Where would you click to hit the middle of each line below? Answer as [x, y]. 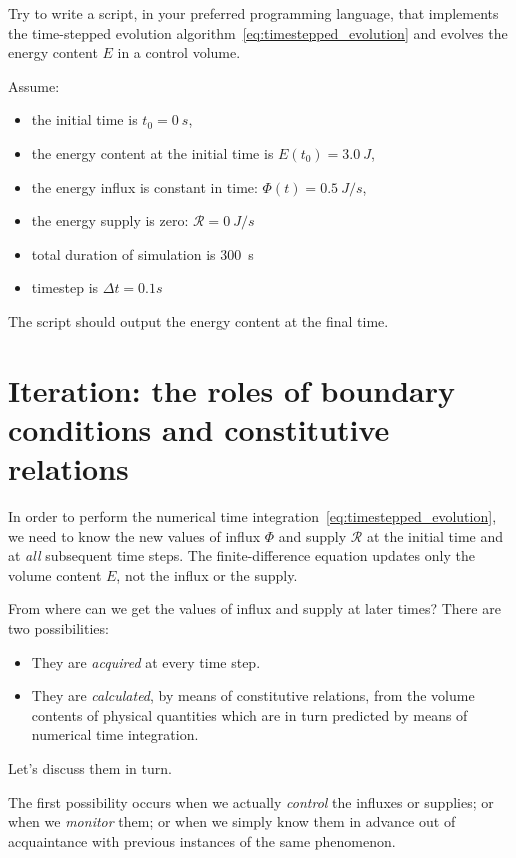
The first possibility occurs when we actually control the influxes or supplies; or [251, 801]
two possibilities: [58, 628]
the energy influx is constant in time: [144, 186]
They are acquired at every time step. [146, 661]
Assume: [34, 85]
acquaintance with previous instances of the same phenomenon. [202, 840]
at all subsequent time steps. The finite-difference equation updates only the [241, 555]
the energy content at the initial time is [152, 152]
